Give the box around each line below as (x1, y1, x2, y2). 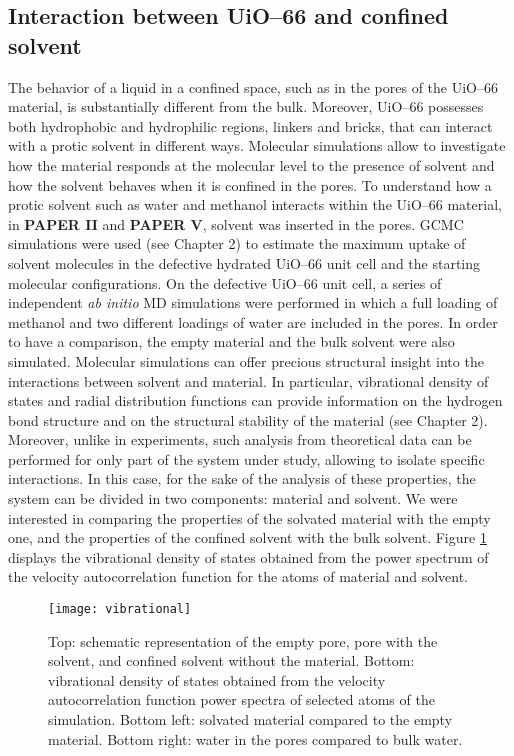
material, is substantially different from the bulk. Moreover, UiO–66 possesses (8, 96, 484, 117)
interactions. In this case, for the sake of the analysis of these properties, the (8, 468, 476, 489)
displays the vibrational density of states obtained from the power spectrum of (8, 546, 489, 567)
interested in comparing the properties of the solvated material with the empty (8, 507, 491, 528)
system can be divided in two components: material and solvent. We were (8, 488, 458, 509)
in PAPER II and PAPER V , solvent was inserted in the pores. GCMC (8, 213, 464, 234)
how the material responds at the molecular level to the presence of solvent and (8, 154, 495, 175)
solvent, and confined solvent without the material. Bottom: (48, 650, 415, 671)
